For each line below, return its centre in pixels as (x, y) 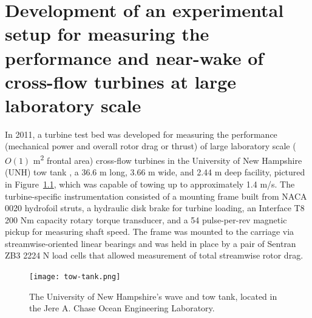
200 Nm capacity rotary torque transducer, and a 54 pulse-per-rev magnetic (146, 219)
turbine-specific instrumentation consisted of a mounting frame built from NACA (156, 196)
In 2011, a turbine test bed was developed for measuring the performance (141, 134)
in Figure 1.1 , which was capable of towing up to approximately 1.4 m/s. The (150, 184)
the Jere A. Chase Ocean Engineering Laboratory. (122, 308)
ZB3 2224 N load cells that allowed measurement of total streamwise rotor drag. (154, 255)
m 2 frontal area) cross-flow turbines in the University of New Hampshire (168, 159)
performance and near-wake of (134, 57)
